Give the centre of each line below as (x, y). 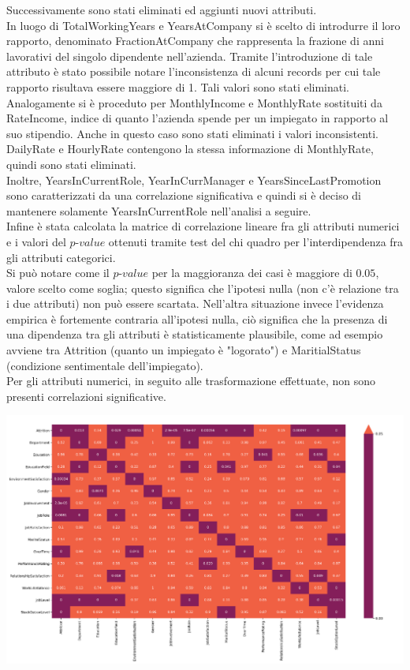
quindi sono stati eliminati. (71, 164)
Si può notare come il (58, 273)
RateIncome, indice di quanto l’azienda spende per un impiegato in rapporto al (198, 118)
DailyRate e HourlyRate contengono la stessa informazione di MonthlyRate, (190, 149)
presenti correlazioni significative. (86, 396)
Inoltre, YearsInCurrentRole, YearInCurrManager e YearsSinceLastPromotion (194, 180)
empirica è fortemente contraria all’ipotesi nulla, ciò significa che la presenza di (197, 318)
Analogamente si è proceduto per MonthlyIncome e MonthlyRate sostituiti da (194, 102)
